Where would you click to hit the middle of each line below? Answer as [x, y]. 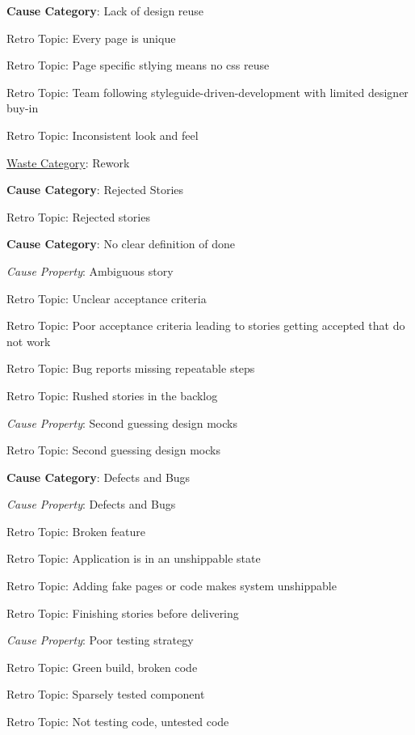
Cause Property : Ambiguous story [90, 270]
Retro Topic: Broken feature [76, 531]
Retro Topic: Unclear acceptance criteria [107, 298]
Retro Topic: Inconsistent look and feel [103, 135]
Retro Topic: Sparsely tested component [106, 694]
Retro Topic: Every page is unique [91, 38]
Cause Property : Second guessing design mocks [122, 422]
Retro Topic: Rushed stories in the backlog [112, 395]
